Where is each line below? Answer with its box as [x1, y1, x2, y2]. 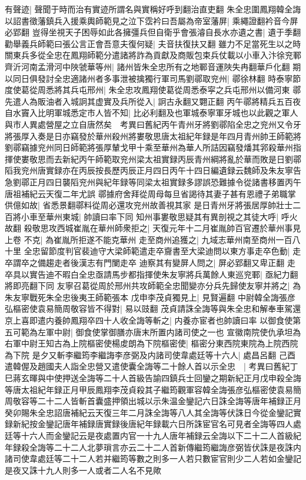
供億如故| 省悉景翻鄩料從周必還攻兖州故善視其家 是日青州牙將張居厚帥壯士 [5, 199, 293, 211]
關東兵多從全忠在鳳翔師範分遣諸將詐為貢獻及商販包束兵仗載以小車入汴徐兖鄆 [5, 49, 301, 61]
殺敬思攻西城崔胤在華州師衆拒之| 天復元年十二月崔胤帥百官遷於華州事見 [24, 222, 301, 234]
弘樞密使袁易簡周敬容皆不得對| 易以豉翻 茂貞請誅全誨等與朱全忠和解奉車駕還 [5, 302, 301, 315]
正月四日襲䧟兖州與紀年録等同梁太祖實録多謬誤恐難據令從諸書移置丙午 [29, 175, 301, 188]
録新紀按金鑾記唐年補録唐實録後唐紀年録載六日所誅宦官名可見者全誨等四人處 [5, 418, 301, 430]
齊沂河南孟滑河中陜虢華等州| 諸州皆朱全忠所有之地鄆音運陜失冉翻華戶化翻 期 [5, 60, 301, 72]
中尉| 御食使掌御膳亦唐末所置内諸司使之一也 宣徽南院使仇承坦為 [54, 325, 301, 338]
